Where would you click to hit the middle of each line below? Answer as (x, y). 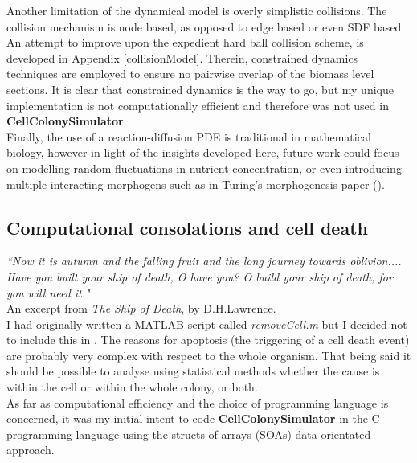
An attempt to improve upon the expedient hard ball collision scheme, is (185, 42)
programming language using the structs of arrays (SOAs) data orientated (189, 434)
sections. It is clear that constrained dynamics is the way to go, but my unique (200, 89)
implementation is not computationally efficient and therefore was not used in (198, 105)
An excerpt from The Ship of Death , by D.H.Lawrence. (141, 308)
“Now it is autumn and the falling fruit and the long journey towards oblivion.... (204, 261)
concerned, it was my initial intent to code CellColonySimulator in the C (193, 418)
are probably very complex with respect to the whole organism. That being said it (209, 355)
